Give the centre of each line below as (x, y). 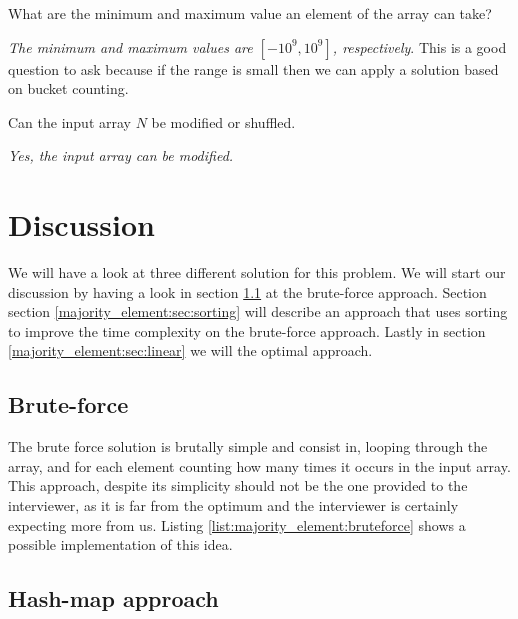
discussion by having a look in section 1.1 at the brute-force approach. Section (247, 291)
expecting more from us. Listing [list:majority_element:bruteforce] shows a (237, 524)
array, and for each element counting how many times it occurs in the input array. (259, 465)
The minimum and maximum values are (130, 46)
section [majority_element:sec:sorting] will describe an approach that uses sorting (258, 311)
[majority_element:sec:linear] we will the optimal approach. (190, 350)
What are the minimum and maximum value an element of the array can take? (250, 13)
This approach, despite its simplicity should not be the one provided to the (238, 485)
